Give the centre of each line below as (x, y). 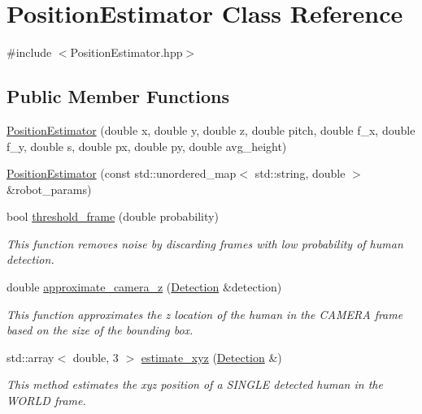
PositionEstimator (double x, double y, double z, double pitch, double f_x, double (211, 129)
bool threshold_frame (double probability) (113, 216)
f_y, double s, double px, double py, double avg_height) (147, 146)
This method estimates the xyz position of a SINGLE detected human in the (195, 384)
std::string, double (300, 173)
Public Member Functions (118, 96)
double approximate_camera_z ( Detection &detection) (144, 287)
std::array (30, 357)
